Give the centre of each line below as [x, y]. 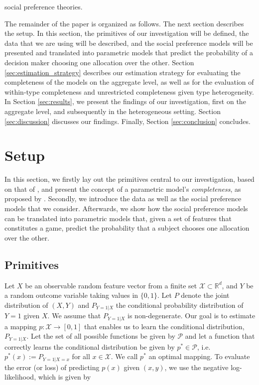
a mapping [21, 326]
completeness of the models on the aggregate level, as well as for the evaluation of [129, 82]
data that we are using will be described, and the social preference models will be [129, 43]
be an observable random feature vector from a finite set [111, 285]
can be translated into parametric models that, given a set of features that [118, 218]
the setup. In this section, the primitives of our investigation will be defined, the [127, 33]
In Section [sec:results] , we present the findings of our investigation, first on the [125, 101]
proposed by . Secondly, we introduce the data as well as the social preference [123, 198]
